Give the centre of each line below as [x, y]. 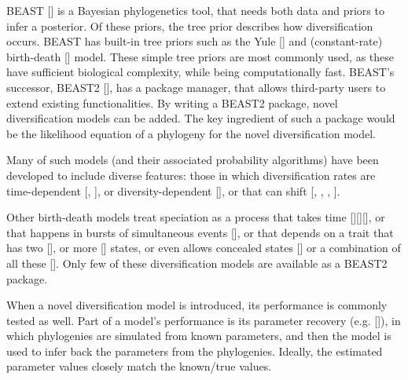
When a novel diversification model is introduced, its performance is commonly [197, 305]
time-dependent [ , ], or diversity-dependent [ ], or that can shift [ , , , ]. [173, 190]
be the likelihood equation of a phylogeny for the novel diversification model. [191, 133]
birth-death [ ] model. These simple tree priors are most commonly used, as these [200, 56]
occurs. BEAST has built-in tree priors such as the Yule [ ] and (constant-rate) [195, 41]
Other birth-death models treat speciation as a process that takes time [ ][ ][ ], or [196, 217]
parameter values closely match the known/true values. [139, 366]
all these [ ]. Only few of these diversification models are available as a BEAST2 [197, 263]
